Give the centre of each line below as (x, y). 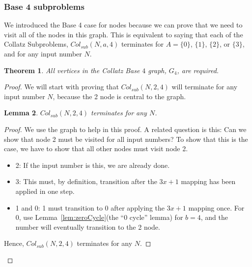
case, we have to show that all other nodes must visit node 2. (96, 148)
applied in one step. (45, 191)
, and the (214, 217)
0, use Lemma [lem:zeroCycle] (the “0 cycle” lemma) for (99, 217)
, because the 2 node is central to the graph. (119, 96)
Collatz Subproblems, (36, 44)
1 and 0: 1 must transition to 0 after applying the (90, 207)
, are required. (198, 70)
